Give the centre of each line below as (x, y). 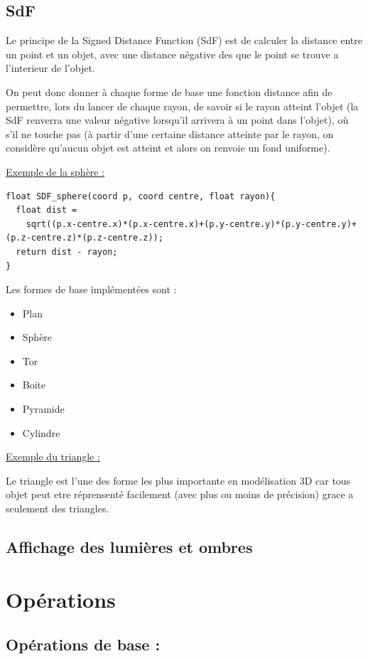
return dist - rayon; (67, 252)
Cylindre (41, 432)
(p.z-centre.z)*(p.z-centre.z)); (85, 238)
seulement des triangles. (58, 508)
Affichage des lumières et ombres (129, 547)
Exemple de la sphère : (55, 171)
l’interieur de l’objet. (50, 68)
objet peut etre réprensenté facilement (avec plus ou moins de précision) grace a (180, 494)
